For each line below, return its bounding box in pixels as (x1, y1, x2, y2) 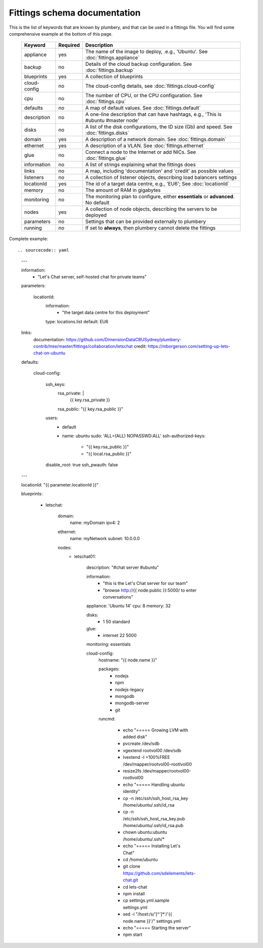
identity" (123, 789, 140, 794)
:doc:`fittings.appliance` (85, 54, 140, 61)
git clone (123, 863, 141, 870)
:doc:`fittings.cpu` (85, 98, 126, 105)
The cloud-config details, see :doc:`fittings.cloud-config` (85, 83, 216, 90)
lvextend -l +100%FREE (123, 755, 170, 760)
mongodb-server (115, 700, 150, 706)
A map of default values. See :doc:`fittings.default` (85, 105, 201, 112)
